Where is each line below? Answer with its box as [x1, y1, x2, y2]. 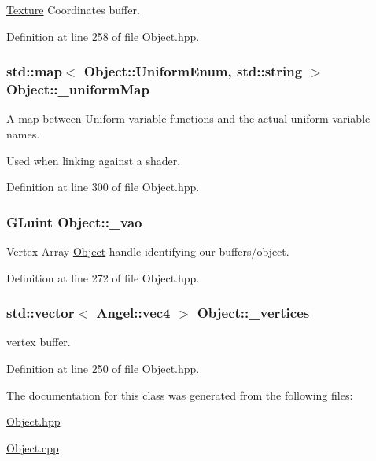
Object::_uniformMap [6, 79, 149, 99]
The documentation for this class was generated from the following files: [6, 386, 353, 403]
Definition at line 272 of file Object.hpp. [6, 269, 200, 286]
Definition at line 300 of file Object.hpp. [6, 179, 200, 195]
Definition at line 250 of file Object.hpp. [6, 360, 200, 376]
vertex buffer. [6, 334, 71, 350]
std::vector [6, 303, 75, 323]
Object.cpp [6, 439, 59, 455]
